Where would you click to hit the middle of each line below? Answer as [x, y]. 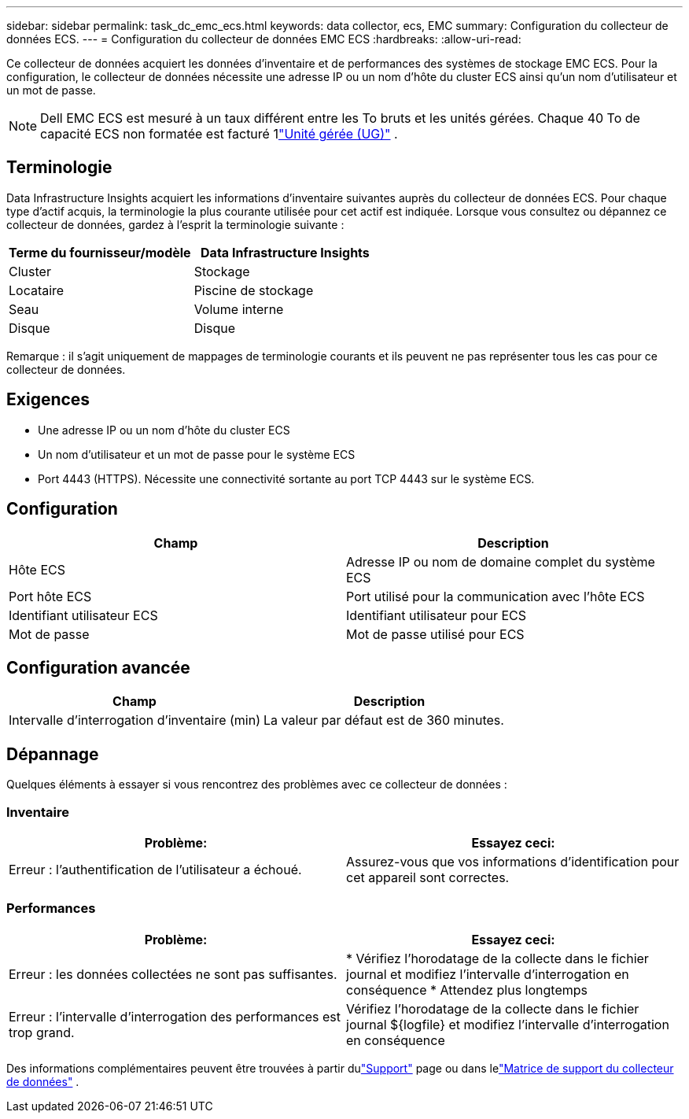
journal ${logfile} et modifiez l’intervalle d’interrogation [508, 1024]
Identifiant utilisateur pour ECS [437, 615]
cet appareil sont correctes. [428, 877]
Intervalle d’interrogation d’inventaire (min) [134, 720]
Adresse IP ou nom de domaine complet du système [501, 561]
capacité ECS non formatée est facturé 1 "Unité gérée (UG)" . [219, 134]
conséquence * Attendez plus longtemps [467, 990]
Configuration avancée [98, 667]
